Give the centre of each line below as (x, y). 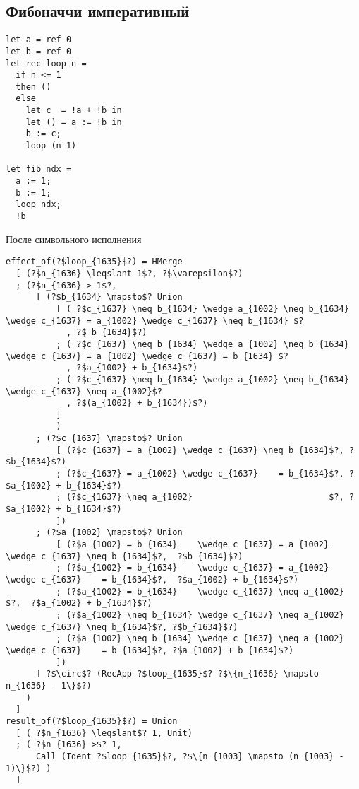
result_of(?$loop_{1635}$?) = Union (92, 721)
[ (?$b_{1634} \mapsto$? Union (109, 297)
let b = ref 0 (39, 51)
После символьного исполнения (74, 239)
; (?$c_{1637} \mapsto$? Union (109, 439)
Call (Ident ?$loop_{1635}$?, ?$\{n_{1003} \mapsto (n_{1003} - (190, 756)
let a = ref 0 (39, 40)
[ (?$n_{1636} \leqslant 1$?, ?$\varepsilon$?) (129, 273)
